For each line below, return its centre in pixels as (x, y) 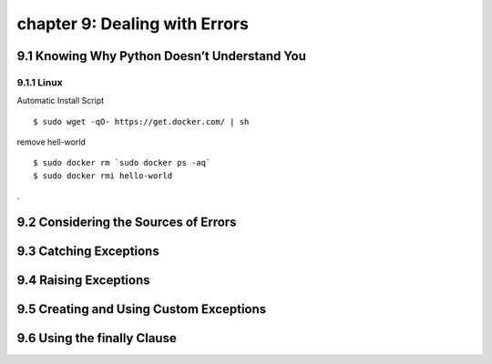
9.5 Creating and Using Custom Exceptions (142, 309)
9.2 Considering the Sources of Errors (127, 222)
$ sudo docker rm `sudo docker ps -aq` (122, 163)
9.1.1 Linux (40, 82)
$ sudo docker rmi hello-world (103, 176)
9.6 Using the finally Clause (97, 338)
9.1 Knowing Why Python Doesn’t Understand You (162, 56)
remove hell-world (51, 142)
